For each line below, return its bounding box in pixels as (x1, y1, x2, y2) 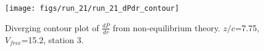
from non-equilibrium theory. (113, 21, 221, 34)
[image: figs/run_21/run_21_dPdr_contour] (5, 4, 179, 13)
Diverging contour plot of (5, 21, 99, 34)
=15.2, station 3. (21, 33, 84, 46)
